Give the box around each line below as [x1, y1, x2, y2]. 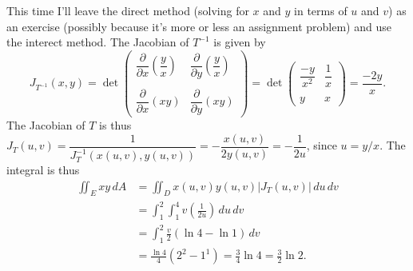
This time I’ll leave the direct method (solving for [6, 2, 249, 18]
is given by [213, 34, 266, 50]
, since [306, 137, 337, 153]
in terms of [294, 2, 347, 18]
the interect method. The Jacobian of [6, 34, 189, 50]
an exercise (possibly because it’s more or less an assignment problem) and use [6, 18, 391, 34]
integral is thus [6, 161, 80, 178]
